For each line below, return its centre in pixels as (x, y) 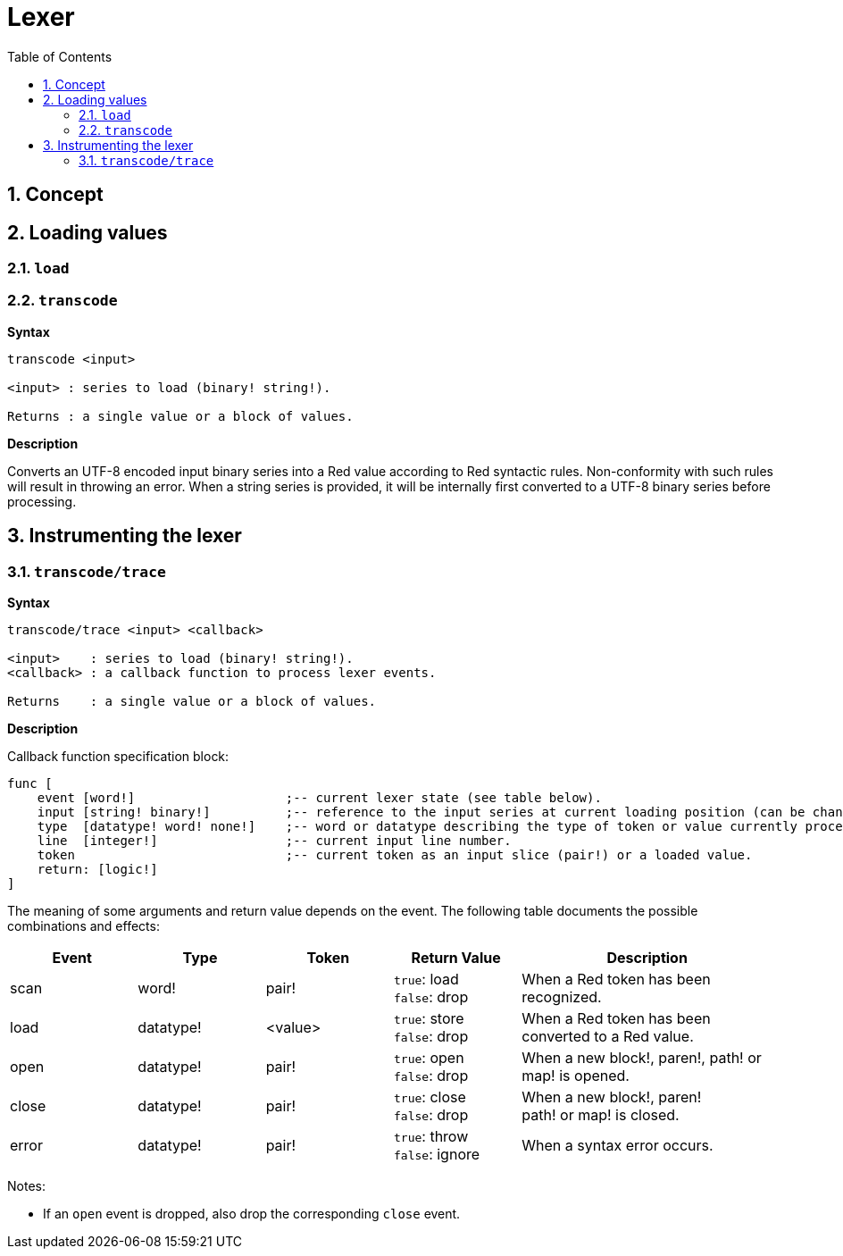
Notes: (26, 1185)
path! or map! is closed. (601, 1114)
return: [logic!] (97, 869)
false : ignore (437, 1154)
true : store (429, 1018)
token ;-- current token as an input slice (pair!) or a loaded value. (395, 854)
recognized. (562, 996)
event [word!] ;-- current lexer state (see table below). (319, 797)
